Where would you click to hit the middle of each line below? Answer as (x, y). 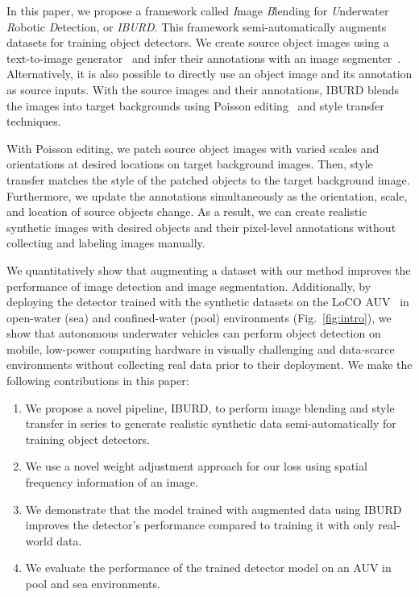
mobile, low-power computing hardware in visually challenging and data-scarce (201, 348)
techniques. (34, 121)
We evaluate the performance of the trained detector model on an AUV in (208, 568)
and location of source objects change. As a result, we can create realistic (187, 211)
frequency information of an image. (112, 482)
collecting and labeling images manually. (106, 243)
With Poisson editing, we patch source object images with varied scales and (193, 148)
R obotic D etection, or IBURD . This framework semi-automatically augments (197, 26)
